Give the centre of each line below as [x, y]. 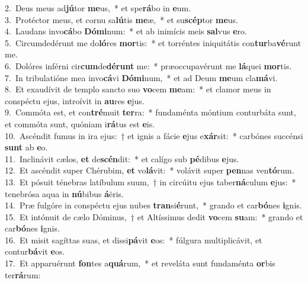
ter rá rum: [23, 274]
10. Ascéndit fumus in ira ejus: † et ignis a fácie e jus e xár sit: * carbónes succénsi [154, 135]
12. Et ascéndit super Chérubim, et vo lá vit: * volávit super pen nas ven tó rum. [150, 170]
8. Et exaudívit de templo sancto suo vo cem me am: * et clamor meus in [138, 89]
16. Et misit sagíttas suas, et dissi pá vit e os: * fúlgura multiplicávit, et [134, 239]
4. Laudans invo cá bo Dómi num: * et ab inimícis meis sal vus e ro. [126, 31]
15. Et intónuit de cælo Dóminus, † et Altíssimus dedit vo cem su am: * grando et [154, 216]
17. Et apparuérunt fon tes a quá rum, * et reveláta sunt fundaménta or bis [140, 263]
